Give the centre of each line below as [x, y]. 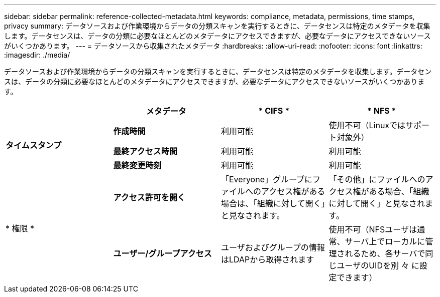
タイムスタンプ [34, 145]
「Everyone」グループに [267, 179]
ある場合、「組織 [399, 191]
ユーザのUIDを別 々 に [378, 265]
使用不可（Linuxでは [367, 125]
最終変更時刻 [137, 165]
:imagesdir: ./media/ [37, 55]
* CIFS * [274, 111]
